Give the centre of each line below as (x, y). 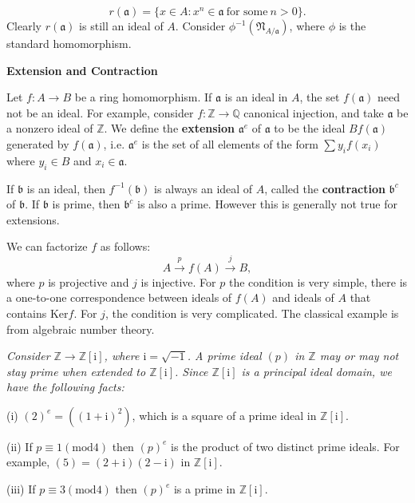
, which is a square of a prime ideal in (224, 415)
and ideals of (303, 297)
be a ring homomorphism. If (143, 97)
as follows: (125, 246)
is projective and (89, 281)
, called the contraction (325, 188)
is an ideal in (256, 97)
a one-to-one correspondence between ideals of (119, 297)
